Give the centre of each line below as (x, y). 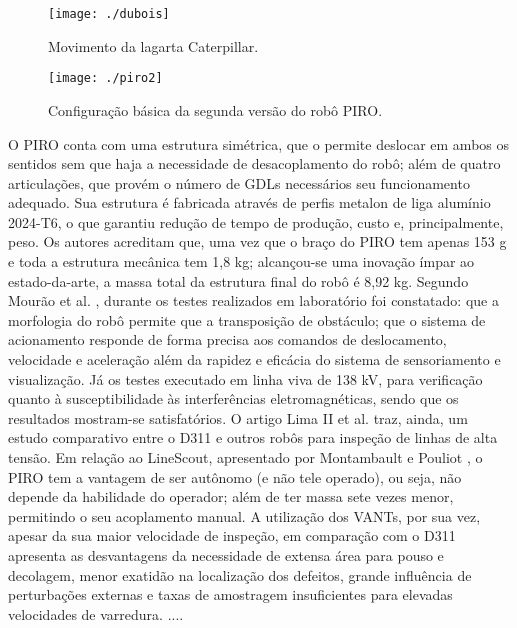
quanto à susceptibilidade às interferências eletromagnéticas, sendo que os (233, 398)
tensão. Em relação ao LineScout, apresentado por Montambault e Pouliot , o (245, 457)
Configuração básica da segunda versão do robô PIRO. (215, 109)
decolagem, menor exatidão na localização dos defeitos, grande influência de (240, 574)
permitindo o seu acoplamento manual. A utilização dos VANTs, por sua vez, (244, 515)
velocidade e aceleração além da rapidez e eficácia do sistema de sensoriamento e (254, 359)
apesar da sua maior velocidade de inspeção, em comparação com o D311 (232, 535)
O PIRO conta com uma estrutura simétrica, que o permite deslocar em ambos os (259, 143)
